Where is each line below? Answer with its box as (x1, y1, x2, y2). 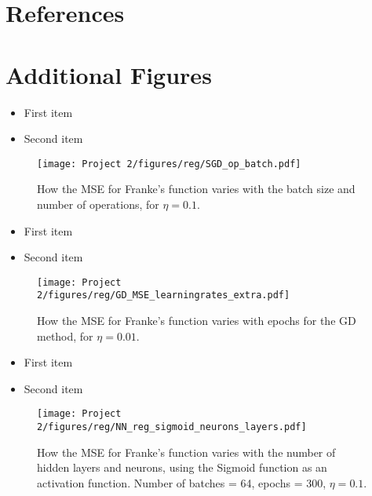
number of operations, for (37, 195, 159, 212)
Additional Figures (5, 58, 212, 90)
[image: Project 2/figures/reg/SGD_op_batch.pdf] (37, 158, 301, 170)
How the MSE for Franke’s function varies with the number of (37, 443, 336, 460)
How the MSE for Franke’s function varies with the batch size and (37, 181, 356, 197)
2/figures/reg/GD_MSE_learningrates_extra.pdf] (37, 290, 290, 301)
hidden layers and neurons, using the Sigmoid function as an (37, 459, 327, 476)
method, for (37, 327, 93, 344)
